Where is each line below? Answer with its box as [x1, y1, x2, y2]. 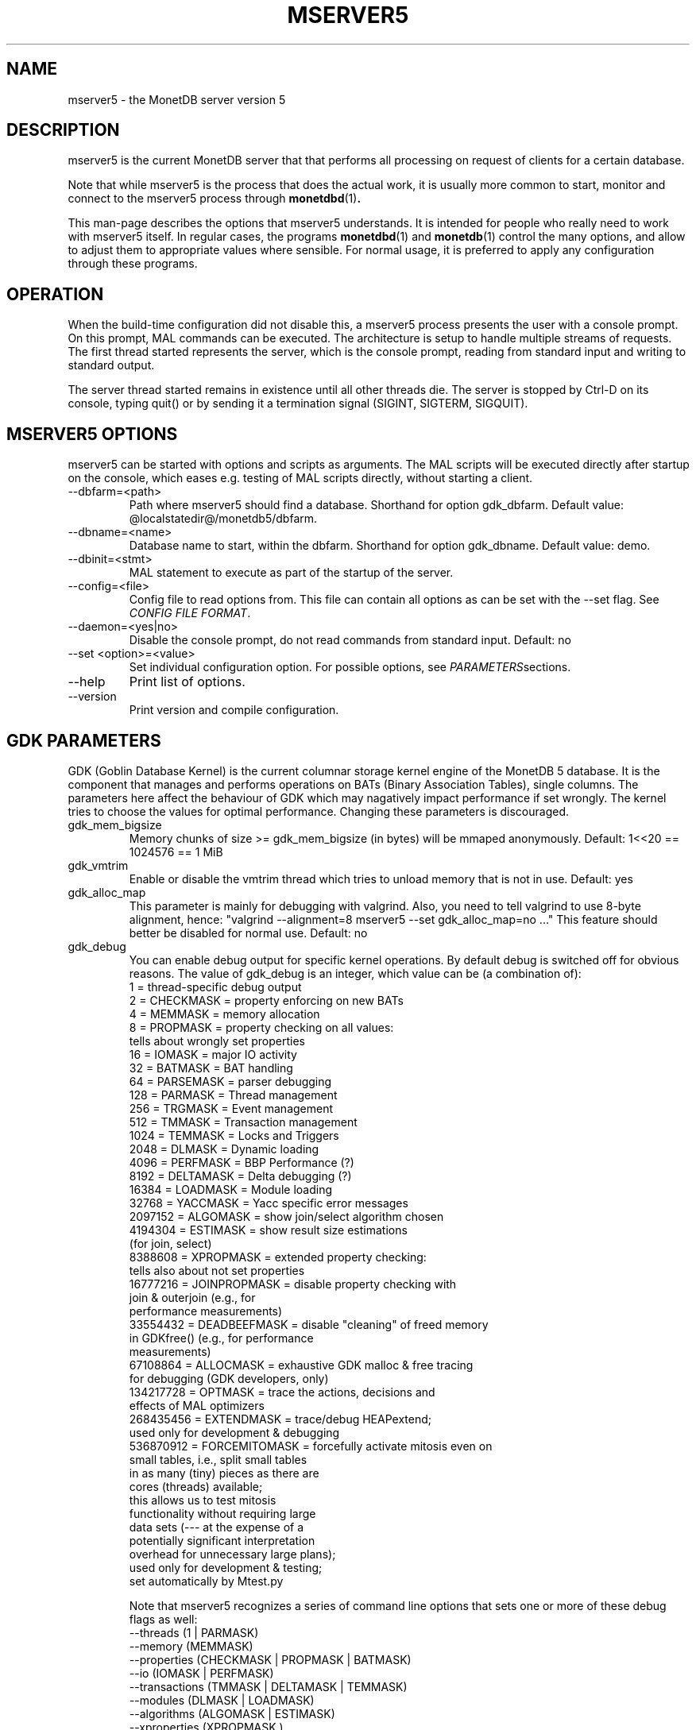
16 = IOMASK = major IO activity [129, 1047, 297, 1061]
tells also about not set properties [129, 1263, 305, 1277]
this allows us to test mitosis [129, 1493, 276, 1507]
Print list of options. [129, 674, 246, 690]
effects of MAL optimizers [129, 1398, 265, 1412]
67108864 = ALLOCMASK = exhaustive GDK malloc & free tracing [129, 1357, 474, 1372]
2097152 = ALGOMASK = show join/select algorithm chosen [129, 1209, 444, 1223]
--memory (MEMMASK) [129, 1639, 253, 1653]
